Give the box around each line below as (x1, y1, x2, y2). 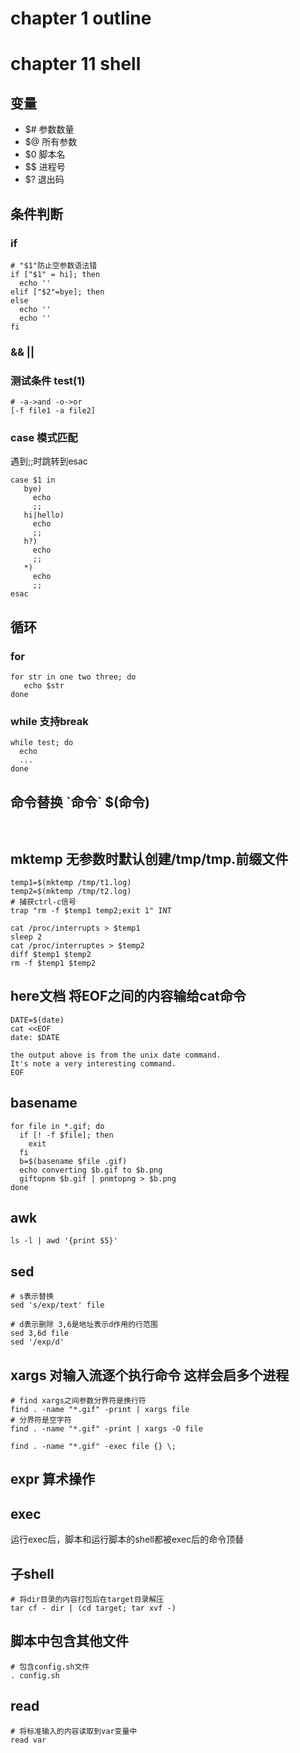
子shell (10, 1565, 55, 1582)
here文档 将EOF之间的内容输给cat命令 (10, 988, 247, 1005)
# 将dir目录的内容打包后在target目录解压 (10, 1595, 165, 1605)
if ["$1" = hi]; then (10, 269, 101, 279)
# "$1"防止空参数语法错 (10, 260, 98, 271)
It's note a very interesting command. (10, 1058, 177, 1069)
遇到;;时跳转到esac (10, 455, 88, 467)
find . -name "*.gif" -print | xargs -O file (10, 1424, 203, 1434)
